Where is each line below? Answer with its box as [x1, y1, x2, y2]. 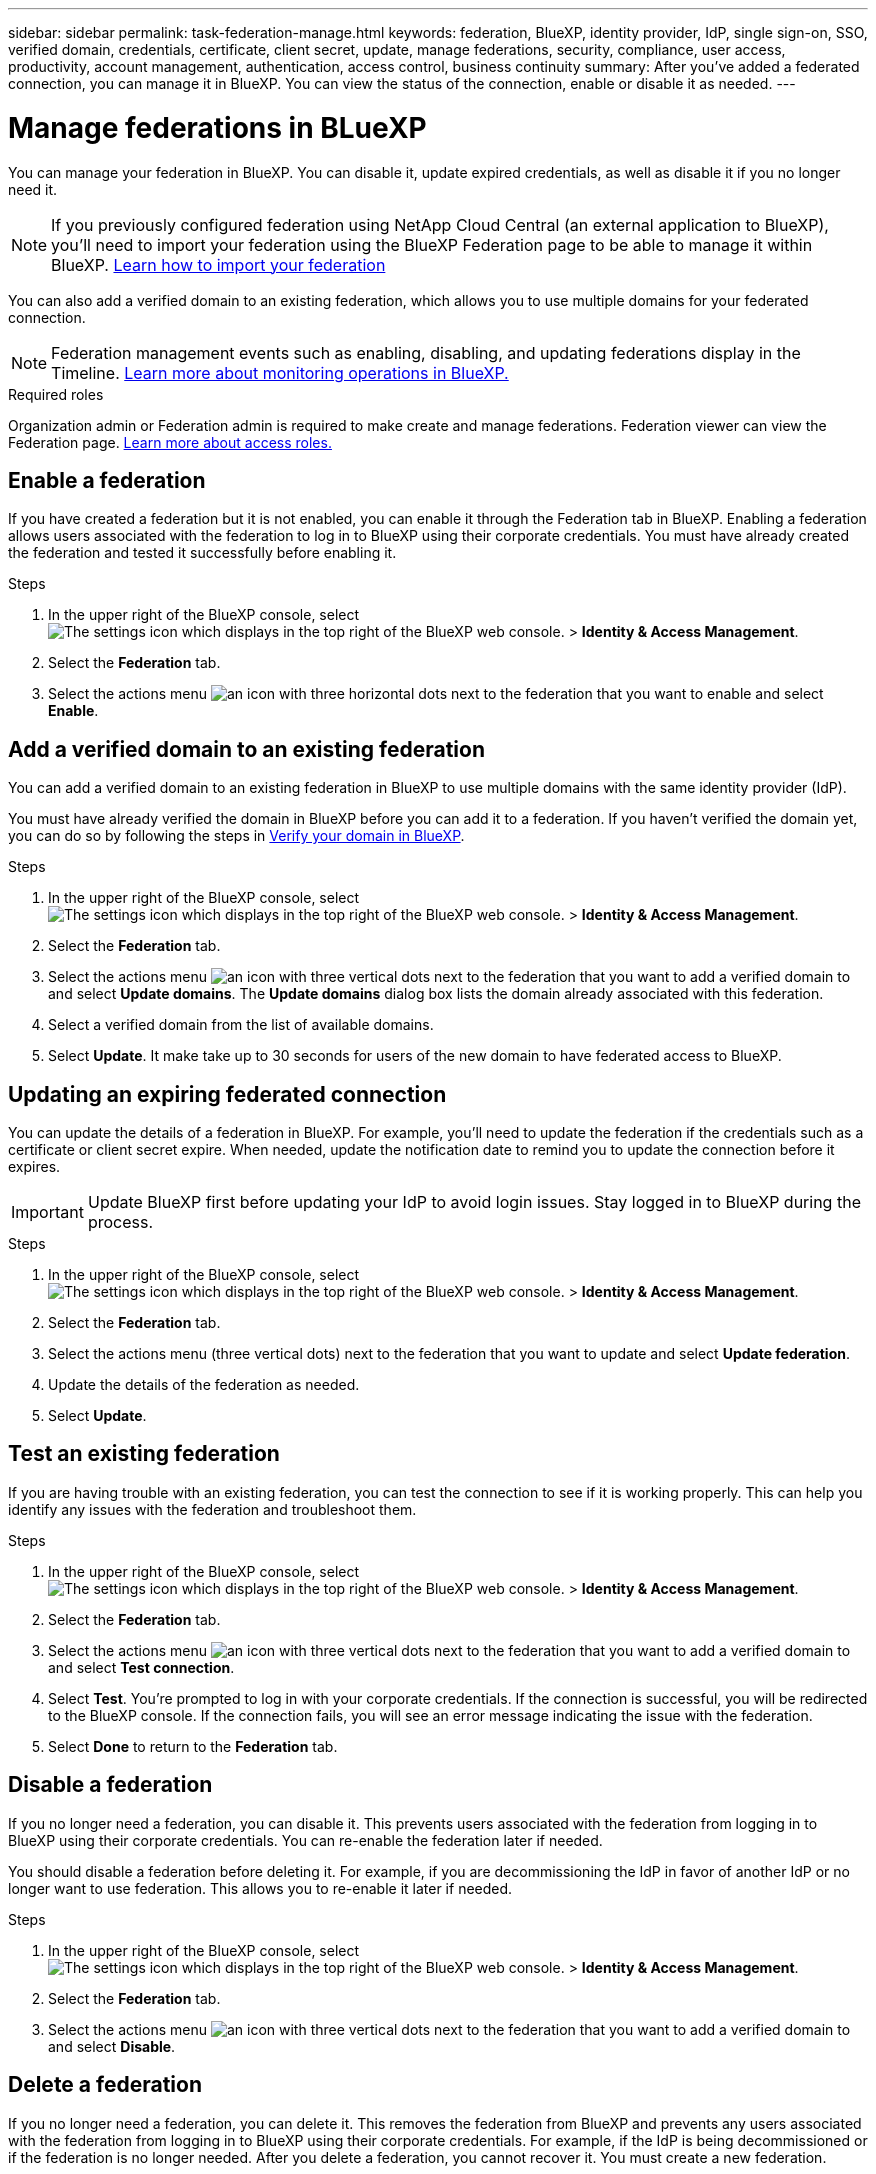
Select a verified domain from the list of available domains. [48, 1016, 434, 1034]
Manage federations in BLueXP [8, 110, 427, 145]
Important [11, 1202, 84, 1223]
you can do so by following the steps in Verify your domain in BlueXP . [8, 827, 465, 845]
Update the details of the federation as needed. [48, 1376, 360, 1394]
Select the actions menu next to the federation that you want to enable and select [48, 685, 824, 703]
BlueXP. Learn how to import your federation [51, 254, 386, 275]
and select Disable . [48, 2037, 176, 2055]
